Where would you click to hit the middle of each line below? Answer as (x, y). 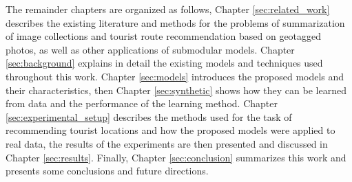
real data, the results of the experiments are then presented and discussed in (167, 143)
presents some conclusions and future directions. (107, 171)
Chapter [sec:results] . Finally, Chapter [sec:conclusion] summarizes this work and (176, 157)
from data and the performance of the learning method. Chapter (142, 103)
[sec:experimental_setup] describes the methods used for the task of (149, 116)
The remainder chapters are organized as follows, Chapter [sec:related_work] (168, 9)
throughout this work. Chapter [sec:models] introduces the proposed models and (175, 76)
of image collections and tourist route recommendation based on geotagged (164, 36)
